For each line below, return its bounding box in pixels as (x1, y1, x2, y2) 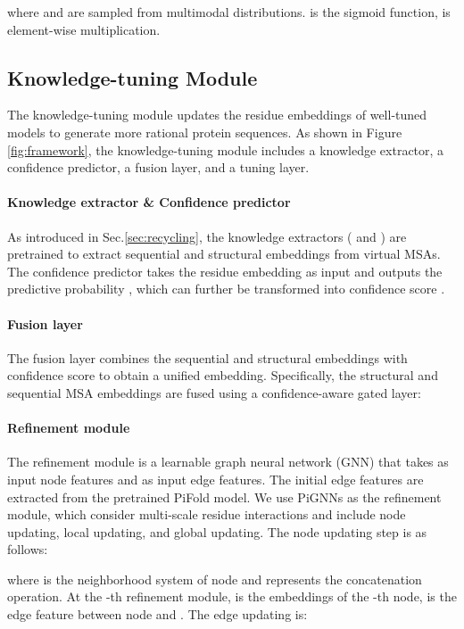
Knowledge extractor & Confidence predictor (7, 193, 291, 211)
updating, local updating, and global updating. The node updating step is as (7, 522, 427, 541)
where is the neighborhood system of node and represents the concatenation (7, 569, 422, 588)
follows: (7, 540, 48, 559)
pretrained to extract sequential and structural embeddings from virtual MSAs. (7, 244, 441, 263)
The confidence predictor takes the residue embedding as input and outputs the (7, 261, 443, 280)
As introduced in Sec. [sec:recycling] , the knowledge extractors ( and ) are (7, 227, 407, 245)
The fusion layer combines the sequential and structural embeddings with (7, 348, 408, 367)
